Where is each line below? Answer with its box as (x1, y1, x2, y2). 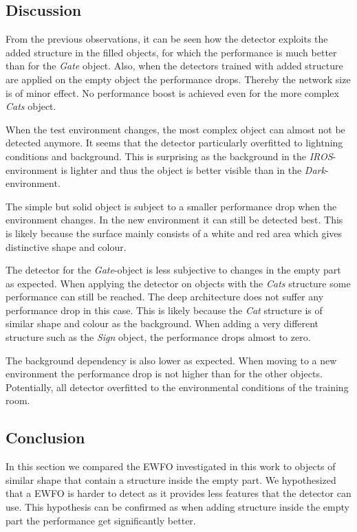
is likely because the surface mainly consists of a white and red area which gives (6, 225, 343, 240)
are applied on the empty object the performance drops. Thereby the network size (6, 71, 351, 86)
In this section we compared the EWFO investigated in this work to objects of (6, 459, 336, 474)
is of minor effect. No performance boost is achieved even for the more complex (6, 85, 339, 100)
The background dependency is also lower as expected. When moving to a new (6, 353, 337, 367)
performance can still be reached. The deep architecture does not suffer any (6, 289, 324, 304)
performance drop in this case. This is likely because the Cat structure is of (6, 302, 323, 317)
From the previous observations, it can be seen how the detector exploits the (6, 32, 328, 46)
